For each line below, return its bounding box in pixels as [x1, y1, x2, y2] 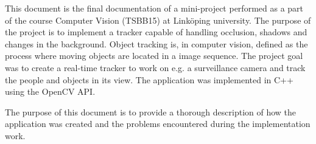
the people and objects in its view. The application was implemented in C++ [5, 73, 293, 86]
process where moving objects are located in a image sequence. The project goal [5, 49, 303, 62]
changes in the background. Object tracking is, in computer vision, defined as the [5, 37, 308, 50]
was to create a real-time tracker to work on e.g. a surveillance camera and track [5, 61, 306, 74]
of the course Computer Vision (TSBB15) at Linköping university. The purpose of [5, 13, 311, 26]
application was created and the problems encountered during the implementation [5, 117, 311, 130]
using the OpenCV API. [5, 85, 96, 98]
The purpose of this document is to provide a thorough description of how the [5, 105, 297, 118]
